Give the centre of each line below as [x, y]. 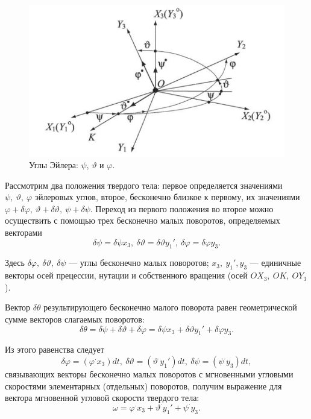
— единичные [275, 263]
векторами [24, 232]
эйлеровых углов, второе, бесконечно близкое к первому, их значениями [167, 197]
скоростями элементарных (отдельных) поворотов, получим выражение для [143, 386]
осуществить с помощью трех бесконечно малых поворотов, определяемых [143, 220]
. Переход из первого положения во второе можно [182, 208]
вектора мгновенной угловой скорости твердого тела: [102, 398]
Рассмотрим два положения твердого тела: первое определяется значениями [144, 185]
